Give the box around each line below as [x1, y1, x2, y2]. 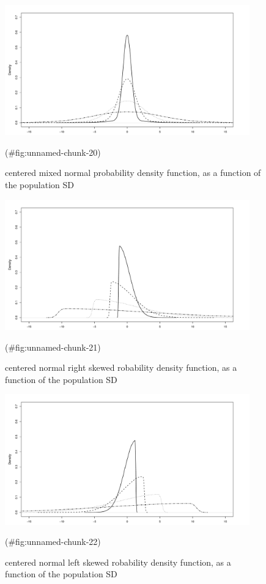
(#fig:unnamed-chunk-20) [5, 145, 101, 158]
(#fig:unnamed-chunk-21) [5, 340, 101, 353]
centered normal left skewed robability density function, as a [5, 555, 231, 568]
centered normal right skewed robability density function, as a [5, 361, 237, 374]
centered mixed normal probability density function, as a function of [5, 166, 261, 179]
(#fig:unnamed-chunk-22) [5, 535, 101, 548]
